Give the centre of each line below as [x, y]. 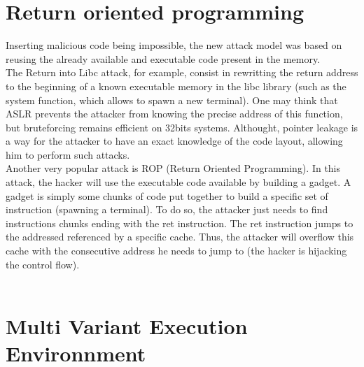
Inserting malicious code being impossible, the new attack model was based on [174, 45]
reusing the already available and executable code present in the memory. [163, 58]
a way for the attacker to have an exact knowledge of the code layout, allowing [174, 141]
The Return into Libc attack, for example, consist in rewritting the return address [182, 72]
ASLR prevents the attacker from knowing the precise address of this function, [174, 114]
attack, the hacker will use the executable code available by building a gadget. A [178, 182]
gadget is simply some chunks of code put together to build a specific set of [167, 195]
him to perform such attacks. [68, 154]
